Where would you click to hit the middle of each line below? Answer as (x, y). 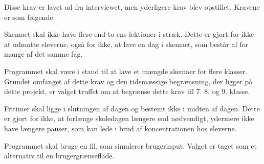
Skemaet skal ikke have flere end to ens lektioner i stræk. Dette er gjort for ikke (129, 34)
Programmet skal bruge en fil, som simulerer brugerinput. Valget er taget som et (130, 145)
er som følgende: (30, 17)
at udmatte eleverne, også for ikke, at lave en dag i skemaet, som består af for (126, 44)
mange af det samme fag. (43, 54)
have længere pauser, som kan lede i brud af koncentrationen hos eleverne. (120, 128)
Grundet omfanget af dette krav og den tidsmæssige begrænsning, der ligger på (128, 81)
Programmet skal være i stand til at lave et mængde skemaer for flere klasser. (126, 71)
